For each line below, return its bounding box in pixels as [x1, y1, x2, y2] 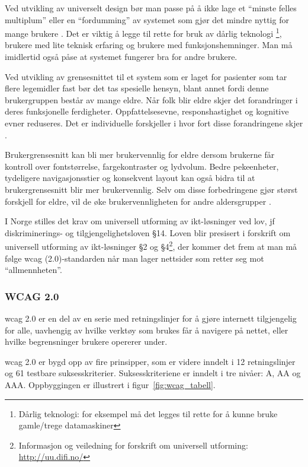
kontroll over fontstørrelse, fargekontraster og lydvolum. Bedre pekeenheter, [5, 160, 279, 172]
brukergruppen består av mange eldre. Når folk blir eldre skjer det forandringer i [5, 93, 298, 106]
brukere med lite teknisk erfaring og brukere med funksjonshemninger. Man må [5, 39, 293, 51]
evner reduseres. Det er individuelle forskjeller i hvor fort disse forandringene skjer [5, 117, 303, 129]
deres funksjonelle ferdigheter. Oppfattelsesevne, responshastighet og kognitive [5, 105, 289, 117]
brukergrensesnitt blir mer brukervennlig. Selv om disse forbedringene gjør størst [5, 183, 298, 195]
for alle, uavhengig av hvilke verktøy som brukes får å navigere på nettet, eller [5, 323, 288, 336]
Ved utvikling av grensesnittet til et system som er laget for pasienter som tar [5, 70, 287, 82]
